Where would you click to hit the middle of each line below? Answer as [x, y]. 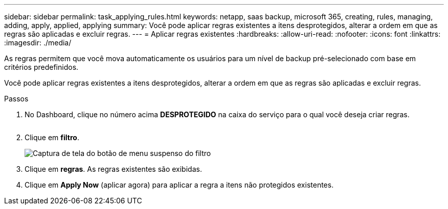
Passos [16, 99]
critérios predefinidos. [41, 67]
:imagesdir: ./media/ [38, 43]
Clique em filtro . [52, 137]
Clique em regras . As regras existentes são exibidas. [113, 169]
